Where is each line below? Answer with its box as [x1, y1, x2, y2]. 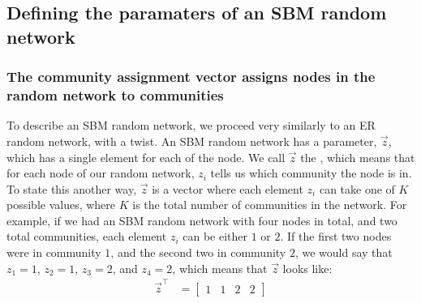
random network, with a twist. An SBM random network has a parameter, [6, 132, 377, 149]
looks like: [282, 259, 333, 276]
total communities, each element [6, 228, 167, 245]
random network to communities [6, 85, 224, 105]
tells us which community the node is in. [210, 164, 412, 181]
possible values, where [6, 196, 116, 213]
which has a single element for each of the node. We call [6, 148, 286, 165]
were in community [6, 244, 101, 261]
